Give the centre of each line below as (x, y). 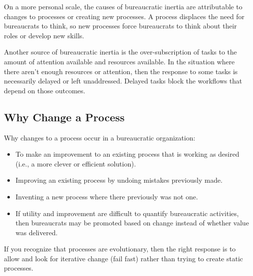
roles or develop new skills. (44, 35)
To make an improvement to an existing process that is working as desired (127, 154)
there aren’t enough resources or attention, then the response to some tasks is (121, 71)
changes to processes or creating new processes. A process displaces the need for (124, 16)
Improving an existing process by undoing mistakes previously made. (119, 180)
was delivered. (37, 232)
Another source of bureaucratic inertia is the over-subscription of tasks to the (121, 52)
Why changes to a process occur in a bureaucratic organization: (100, 137)
